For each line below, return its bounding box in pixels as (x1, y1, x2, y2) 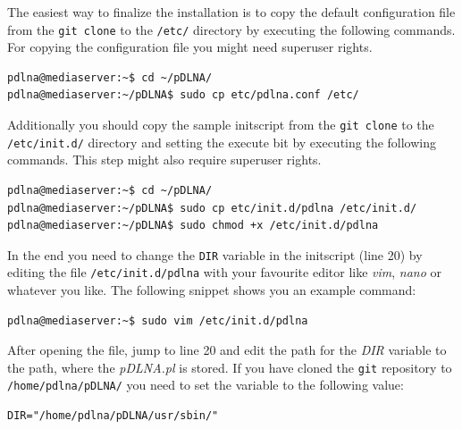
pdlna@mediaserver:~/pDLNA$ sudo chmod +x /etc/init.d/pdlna (7, 219, 379, 232)
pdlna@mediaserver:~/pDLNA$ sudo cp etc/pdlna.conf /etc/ (7, 88, 359, 102)
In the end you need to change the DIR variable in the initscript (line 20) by (7, 245, 423, 264)
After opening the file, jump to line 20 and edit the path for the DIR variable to (7, 341, 447, 359)
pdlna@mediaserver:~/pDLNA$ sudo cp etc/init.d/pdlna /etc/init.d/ (7, 201, 417, 214)
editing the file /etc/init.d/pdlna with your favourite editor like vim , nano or (7, 263, 442, 282)
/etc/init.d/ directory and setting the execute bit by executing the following (7, 132, 437, 151)
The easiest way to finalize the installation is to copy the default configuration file (7, 3, 456, 21)
